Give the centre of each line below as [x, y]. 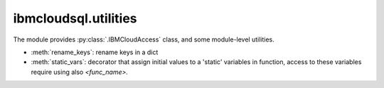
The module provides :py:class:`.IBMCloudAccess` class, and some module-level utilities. [144, 39]
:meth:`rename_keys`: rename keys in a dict [95, 52]
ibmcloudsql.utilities [75, 18]
